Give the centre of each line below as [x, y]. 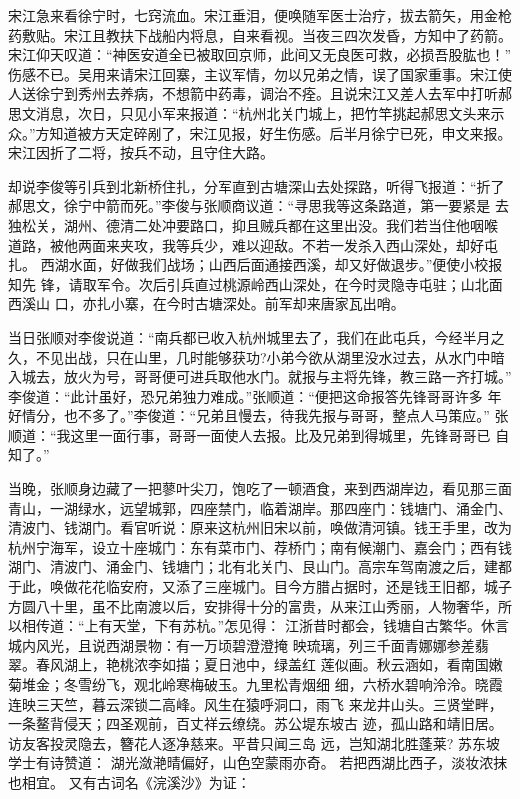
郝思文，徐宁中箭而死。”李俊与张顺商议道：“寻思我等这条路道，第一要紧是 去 [258, 205]
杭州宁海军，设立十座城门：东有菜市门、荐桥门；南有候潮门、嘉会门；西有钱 [260, 546]
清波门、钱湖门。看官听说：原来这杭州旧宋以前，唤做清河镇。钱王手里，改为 [260, 527]
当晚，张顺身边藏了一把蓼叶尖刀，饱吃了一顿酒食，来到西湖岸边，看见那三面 [260, 488]
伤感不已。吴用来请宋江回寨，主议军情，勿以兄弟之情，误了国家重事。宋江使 [260, 73]
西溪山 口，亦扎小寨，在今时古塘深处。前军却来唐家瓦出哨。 [206, 303]
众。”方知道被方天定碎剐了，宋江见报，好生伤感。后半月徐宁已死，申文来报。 [260, 132]
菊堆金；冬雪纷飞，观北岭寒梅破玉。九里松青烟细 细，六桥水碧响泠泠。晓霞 [255, 684]
